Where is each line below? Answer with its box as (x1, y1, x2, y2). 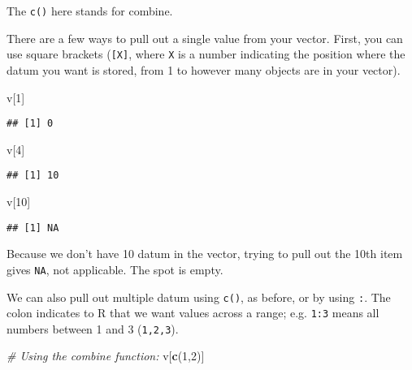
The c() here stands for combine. (7, 2, 173, 19)
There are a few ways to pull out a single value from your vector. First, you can (7, 29, 403, 46)
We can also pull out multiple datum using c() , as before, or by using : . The (7, 288, 391, 305)
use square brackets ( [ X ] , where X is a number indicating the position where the (7, 45, 405, 62)
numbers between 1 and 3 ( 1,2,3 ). (7, 320, 179, 337)
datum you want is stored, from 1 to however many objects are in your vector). (7, 61, 401, 78)
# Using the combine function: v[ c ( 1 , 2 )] (7, 347, 205, 364)
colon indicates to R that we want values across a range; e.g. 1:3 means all (7, 304, 379, 321)
